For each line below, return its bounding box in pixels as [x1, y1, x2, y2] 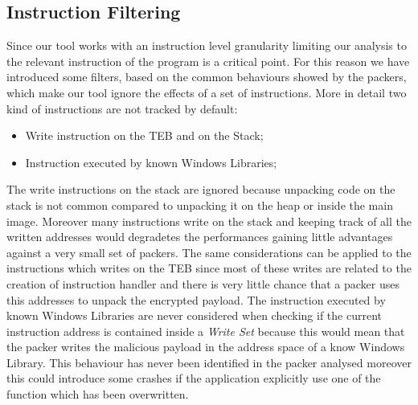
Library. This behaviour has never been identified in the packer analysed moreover [6, 354, 412, 370]
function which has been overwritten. [6, 386, 189, 403]
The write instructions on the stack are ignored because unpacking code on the [6, 181, 395, 198]
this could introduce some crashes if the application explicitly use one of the [6, 370, 381, 387]
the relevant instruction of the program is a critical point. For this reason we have [6, 52, 410, 69]
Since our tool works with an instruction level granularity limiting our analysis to [6, 37, 407, 54]
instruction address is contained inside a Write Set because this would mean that [6, 322, 405, 339]
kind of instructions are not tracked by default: [6, 100, 238, 117]
